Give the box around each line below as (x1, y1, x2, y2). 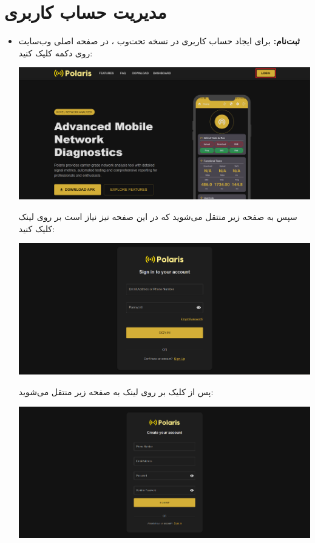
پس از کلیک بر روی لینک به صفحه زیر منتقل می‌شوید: (18, 385, 214, 398)
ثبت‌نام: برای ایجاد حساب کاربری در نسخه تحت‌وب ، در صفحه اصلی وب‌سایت (18, 35, 300, 47)
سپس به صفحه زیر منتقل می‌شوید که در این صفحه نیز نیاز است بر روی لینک (18, 210, 297, 222)
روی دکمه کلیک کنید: (18, 46, 93, 59)
